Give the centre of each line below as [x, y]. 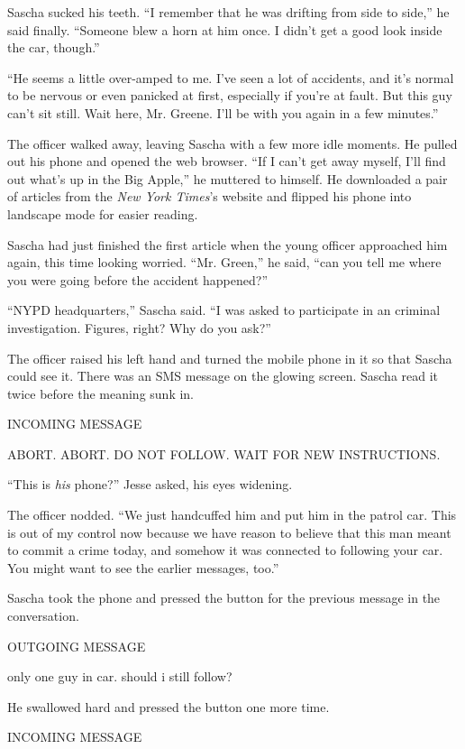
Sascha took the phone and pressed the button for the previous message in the [224, 598]
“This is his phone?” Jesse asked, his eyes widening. [150, 484]
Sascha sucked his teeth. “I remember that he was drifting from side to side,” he [228, 12]
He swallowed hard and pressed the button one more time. [169, 706]
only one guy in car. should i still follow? [120, 676]
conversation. [43, 616]
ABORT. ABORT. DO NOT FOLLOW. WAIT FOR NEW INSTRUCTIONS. [224, 453]
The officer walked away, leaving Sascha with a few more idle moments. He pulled [232, 143]
